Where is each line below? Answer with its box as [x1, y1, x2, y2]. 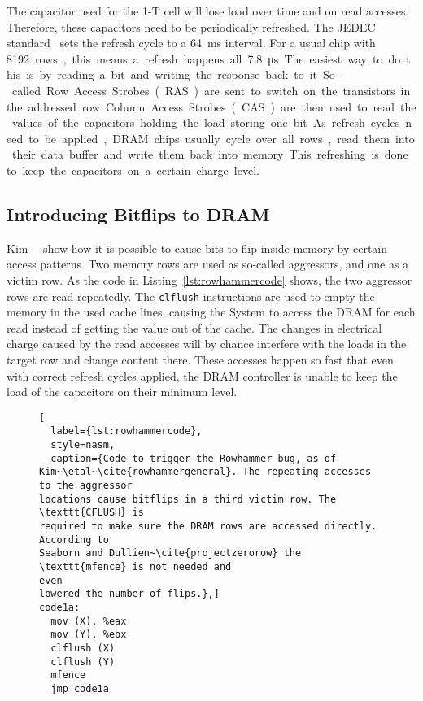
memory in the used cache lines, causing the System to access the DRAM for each [7, 303, 416, 320]
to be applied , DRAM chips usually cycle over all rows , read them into [28, 129, 415, 146]
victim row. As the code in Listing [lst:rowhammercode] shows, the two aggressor [7, 271, 412, 288]
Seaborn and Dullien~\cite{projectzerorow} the [39, 547, 302, 559]
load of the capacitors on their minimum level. [7, 383, 238, 400]
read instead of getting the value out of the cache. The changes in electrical [7, 319, 382, 336]
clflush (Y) [50, 655, 116, 668]
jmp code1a [50, 682, 109, 694]
